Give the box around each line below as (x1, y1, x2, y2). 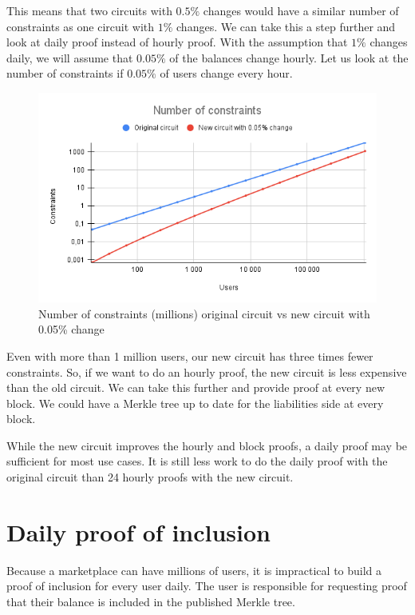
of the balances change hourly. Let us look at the (169, 49, 409, 66)
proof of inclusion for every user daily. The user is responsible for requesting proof (6, 577, 407, 594)
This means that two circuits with (6, 2, 172, 18)
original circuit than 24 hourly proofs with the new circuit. (6, 469, 294, 485)
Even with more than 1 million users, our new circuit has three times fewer (6, 347, 373, 364)
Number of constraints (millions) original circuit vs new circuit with (38, 305, 370, 321)
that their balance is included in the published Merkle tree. (6, 593, 295, 609)
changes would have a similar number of (203, 2, 399, 18)
